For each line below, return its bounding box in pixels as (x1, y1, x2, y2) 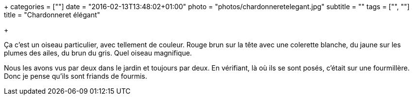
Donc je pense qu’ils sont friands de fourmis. (4, 72, 147, 80)
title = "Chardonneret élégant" (4, 11, 101, 19)
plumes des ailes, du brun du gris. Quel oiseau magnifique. (4, 49, 192, 57)
